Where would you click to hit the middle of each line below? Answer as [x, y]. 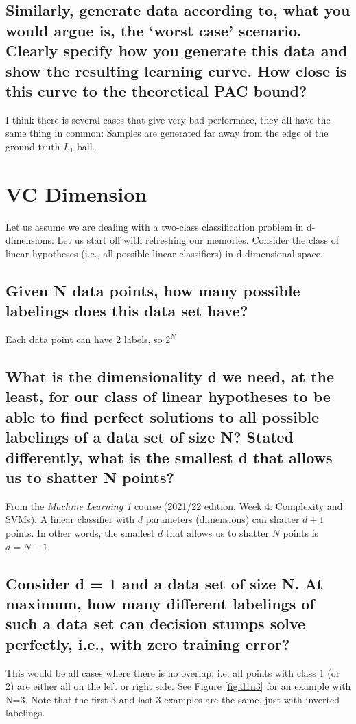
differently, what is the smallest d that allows [169, 457]
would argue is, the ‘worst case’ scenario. [154, 30]
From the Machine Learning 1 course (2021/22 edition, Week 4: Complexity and [174, 505]
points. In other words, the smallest [80, 532]
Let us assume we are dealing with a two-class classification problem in [155, 226]
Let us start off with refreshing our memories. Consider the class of [198, 240]
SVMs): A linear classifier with [70, 519]
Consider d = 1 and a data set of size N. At [164, 583]
